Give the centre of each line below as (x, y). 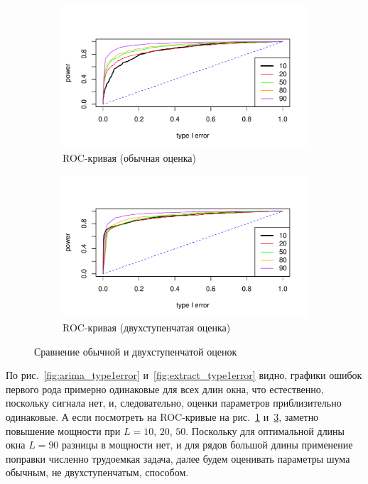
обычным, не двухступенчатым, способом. (97, 472)
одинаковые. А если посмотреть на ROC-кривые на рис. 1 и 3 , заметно (162, 417)
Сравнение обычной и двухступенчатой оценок (136, 351)
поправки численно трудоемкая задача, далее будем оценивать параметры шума (178, 458)
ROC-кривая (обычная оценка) (129, 158)
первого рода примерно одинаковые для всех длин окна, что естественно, (165, 389)
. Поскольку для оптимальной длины (265, 430)
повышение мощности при (63, 430)
